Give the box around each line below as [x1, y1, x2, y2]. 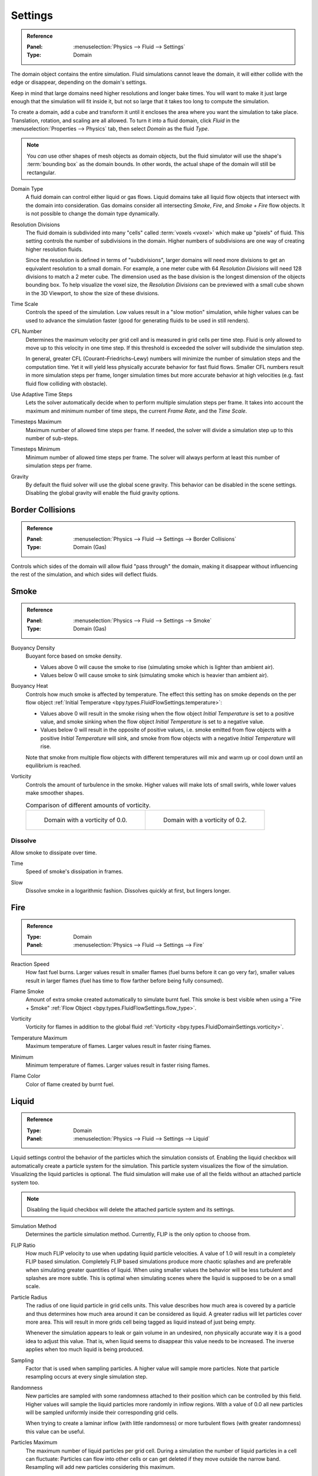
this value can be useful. [25, 1428, 85, 1435]
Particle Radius [11, 1294, 48, 1301]
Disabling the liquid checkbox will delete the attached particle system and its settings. [26, 1206, 235, 1213]
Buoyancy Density [11, 644, 55, 651]
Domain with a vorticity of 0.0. [44, 815, 128, 824]
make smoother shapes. [25, 789, 84, 796]
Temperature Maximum [11, 1034, 68, 1041]
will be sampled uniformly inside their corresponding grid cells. [25, 1409, 178, 1416]
